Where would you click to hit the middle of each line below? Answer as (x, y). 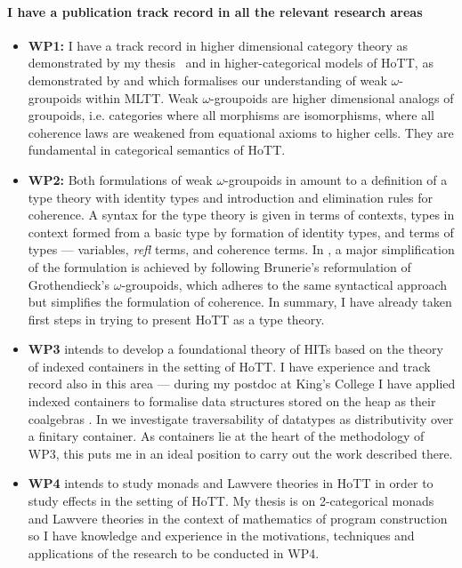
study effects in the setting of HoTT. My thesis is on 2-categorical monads (231, 501)
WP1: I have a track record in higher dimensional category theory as (218, 45)
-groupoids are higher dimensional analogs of (332, 97)
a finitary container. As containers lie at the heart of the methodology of (226, 436)
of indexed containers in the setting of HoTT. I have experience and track (229, 366)
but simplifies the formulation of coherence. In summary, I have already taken (240, 302)
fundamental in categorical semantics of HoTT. (157, 150)
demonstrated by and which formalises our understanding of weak (207, 80)
